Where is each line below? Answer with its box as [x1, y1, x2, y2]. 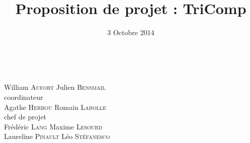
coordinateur [4, 91, 43, 102]
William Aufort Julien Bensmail [4, 82, 106, 92]
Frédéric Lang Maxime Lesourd [4, 121, 103, 131]
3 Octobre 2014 [107, 27, 154, 38]
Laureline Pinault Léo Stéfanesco [4, 131, 110, 141]
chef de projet [4, 111, 47, 122]
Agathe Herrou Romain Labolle [4, 101, 107, 112]
